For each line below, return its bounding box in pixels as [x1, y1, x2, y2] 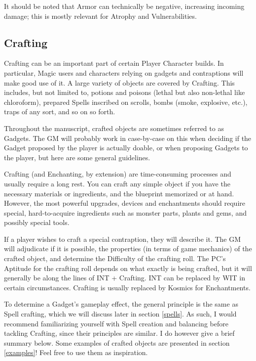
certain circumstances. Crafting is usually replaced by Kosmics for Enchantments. [4, 282, 251, 292]
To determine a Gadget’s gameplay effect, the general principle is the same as [4, 299, 238, 309]
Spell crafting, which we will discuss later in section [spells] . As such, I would [4, 309, 237, 319]
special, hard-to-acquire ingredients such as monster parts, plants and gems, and [4, 207, 247, 218]
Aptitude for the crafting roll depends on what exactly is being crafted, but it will [4, 263, 252, 273]
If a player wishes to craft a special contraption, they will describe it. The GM [4, 233, 241, 244]
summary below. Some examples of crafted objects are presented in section [4, 337, 230, 348]
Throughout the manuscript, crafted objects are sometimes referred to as [4, 123, 224, 133]
